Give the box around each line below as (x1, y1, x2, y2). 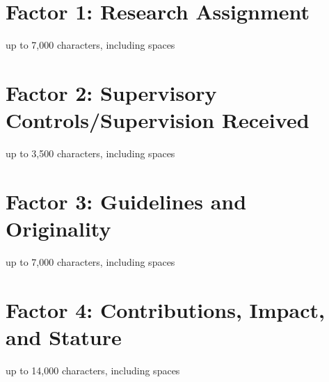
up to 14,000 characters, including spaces (6, 363, 180, 377)
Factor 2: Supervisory (6, 78, 217, 106)
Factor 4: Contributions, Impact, (6, 295, 325, 324)
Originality (6, 214, 111, 242)
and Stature (6, 322, 122, 351)
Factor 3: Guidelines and (6, 186, 247, 215)
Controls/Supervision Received (6, 106, 310, 134)
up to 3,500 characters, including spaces (6, 146, 175, 161)
